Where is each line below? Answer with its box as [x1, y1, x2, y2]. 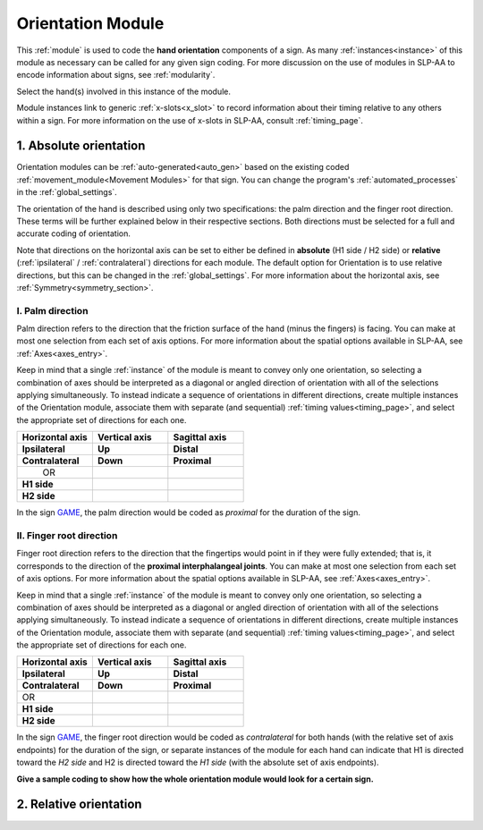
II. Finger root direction [16, 529, 118, 541]
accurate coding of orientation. [16, 228, 131, 239]
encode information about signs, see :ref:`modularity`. [16, 70, 216, 80]
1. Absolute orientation [16, 139, 146, 154]
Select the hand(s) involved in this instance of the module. [16, 86, 232, 97]
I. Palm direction [16, 304, 89, 317]
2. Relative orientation [16, 797, 142, 812]
